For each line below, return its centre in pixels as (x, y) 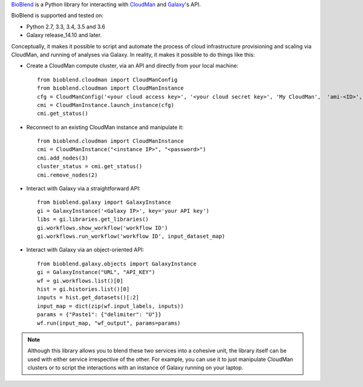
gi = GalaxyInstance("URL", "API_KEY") (96, 272)
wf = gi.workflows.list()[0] (80, 281)
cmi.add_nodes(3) (63, 158)
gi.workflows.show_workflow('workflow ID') (103, 228)
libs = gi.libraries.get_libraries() (93, 220)
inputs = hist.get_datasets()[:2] (88, 298)
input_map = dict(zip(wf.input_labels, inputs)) (110, 306)
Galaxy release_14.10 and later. (64, 35)
